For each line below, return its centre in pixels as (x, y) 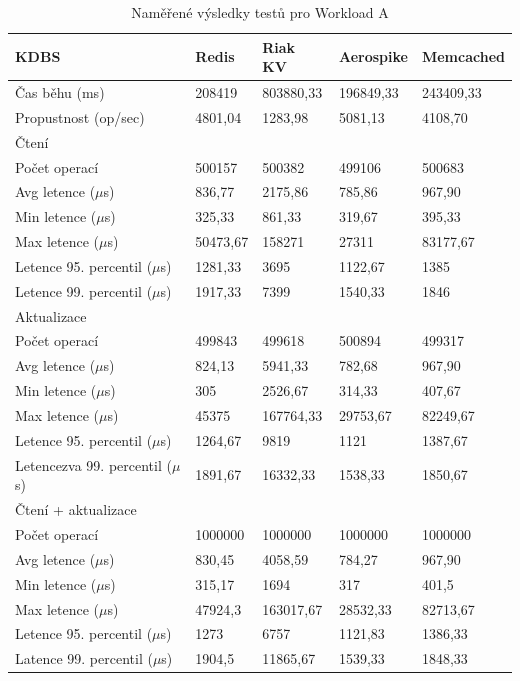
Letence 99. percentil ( (84, 290)
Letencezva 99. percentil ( (93, 464)
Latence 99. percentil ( (84, 658)
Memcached (463, 56)
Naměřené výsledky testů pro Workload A (260, 12)
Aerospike (373, 56)
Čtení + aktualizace (76, 509)
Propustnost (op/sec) (80, 116)
